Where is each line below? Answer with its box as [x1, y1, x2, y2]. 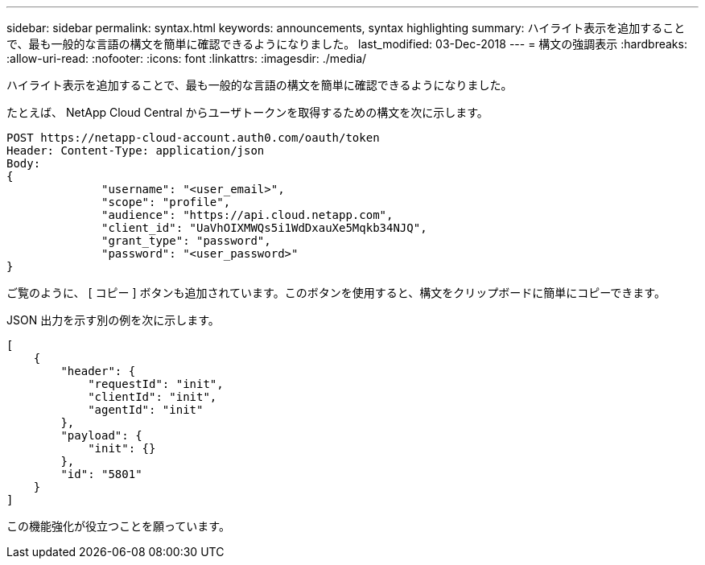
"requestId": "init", [88, 377, 224, 390]
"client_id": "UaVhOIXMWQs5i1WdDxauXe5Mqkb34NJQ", [101, 221, 427, 234]
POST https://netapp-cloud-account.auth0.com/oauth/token [6, 131, 380, 144]
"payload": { [60, 429, 142, 442]
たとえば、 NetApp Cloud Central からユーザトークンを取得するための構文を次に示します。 [6, 105, 489, 119]
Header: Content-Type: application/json [6, 144, 265, 157]
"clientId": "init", [88, 390, 217, 403]
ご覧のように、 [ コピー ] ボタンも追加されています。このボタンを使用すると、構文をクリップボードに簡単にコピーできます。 [6, 286, 666, 299]
